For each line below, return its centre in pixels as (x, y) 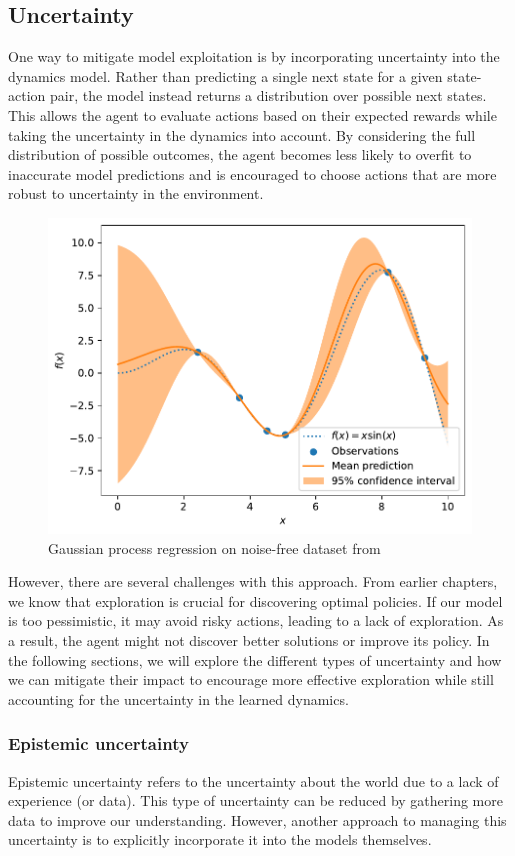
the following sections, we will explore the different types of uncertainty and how (255, 659)
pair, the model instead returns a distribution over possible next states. (268, 95)
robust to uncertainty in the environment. (136, 193)
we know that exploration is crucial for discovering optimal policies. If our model (255, 600)
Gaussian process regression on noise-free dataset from (214, 547)
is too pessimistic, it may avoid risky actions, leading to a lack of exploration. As (256, 620)
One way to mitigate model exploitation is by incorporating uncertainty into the (254, 56)
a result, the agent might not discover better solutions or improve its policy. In (249, 640)
